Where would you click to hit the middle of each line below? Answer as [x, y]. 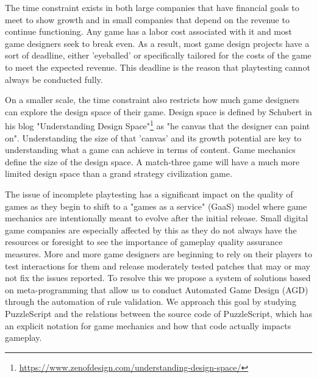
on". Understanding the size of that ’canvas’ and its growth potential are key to [153, 137]
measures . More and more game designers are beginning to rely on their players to [158, 253]
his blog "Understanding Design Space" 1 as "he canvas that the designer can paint [158, 125]
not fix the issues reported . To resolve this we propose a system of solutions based [158, 278]
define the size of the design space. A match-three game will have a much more [152, 161]
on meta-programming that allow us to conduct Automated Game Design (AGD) [157, 289]
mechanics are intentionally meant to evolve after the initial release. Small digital [157, 218]
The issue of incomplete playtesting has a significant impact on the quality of [149, 194]
